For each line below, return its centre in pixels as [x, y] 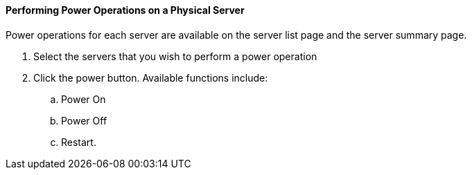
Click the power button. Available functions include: [151, 77]
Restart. [79, 142]
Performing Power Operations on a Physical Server [125, 10]
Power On [84, 99]
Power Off [84, 120]
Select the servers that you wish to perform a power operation [175, 56]
